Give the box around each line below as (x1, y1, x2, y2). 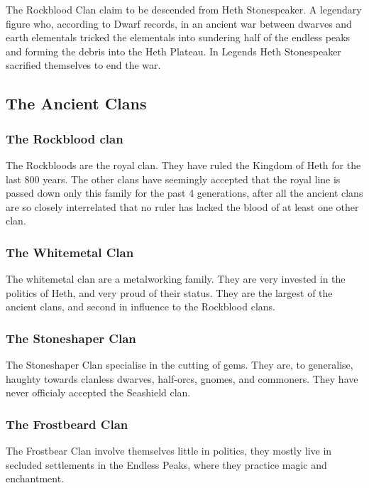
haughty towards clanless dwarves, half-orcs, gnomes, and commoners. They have (6, 371, 358, 386)
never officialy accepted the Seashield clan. (6, 385, 191, 400)
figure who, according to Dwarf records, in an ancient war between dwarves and (6, 16, 352, 31)
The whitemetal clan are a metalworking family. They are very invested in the (6, 271, 346, 286)
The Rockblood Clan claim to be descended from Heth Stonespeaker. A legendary (6, 2, 362, 16)
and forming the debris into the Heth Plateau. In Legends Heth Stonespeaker (6, 43, 341, 58)
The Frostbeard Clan (6, 415, 128, 433)
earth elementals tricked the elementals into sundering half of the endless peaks (6, 30, 351, 45)
